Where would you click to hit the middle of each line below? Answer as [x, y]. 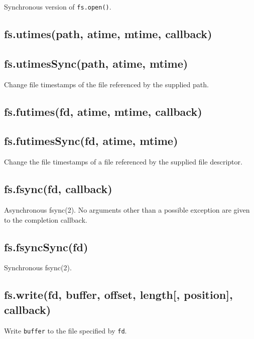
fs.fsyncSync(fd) [46, 246]
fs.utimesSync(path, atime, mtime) [96, 63]
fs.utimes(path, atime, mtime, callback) [108, 34]
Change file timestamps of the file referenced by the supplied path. [106, 84]
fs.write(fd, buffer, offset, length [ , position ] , [118, 295]
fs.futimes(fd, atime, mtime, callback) [103, 111]
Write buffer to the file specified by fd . [66, 330]
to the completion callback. [46, 219]
